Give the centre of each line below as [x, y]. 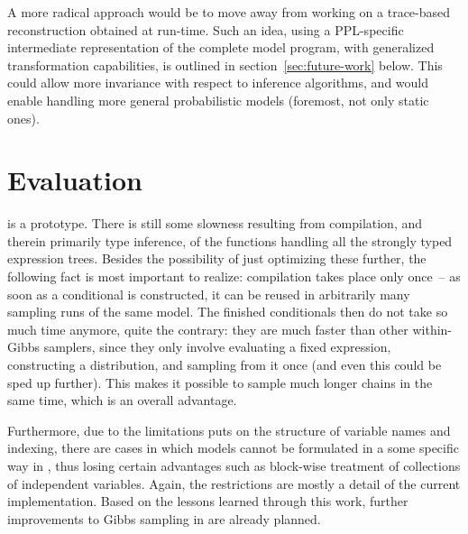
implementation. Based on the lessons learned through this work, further [208, 501]
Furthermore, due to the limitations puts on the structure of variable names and [229, 430]
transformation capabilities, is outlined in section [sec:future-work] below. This [225, 64]
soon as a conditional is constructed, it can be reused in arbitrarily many [209, 294]
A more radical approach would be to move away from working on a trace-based [229, 12]
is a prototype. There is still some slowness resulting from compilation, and [215, 223]
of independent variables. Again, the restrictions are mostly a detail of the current [234, 483]
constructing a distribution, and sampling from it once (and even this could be [225, 365]
